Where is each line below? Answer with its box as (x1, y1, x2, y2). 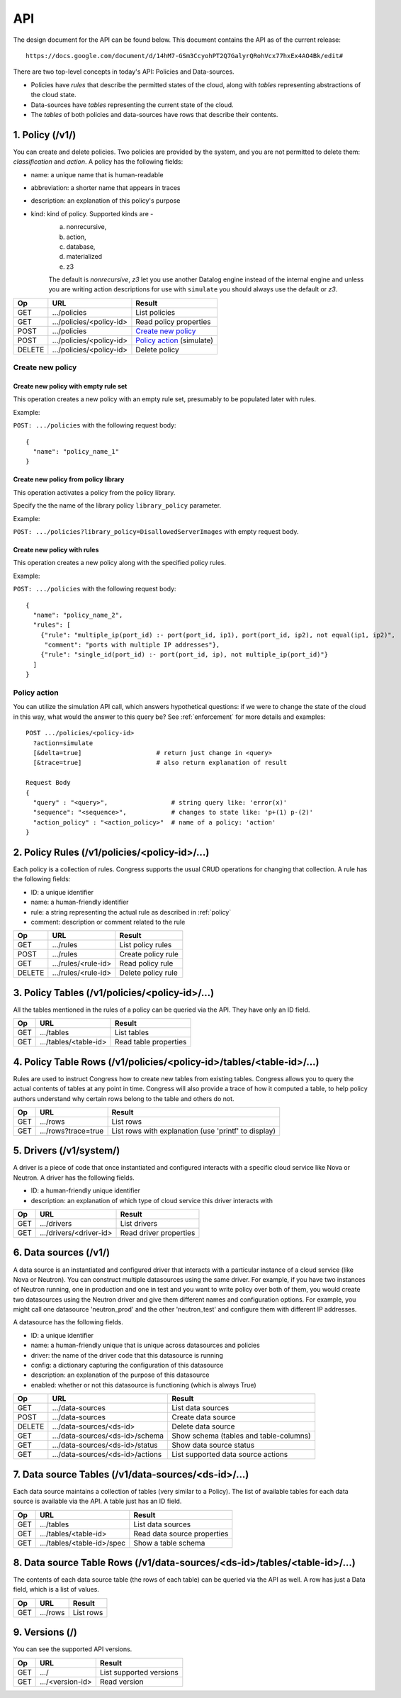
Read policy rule (119, 959, 174, 968)
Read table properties (114, 1037, 187, 1047)
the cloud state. (30, 91, 77, 99)
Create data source (171, 1412, 237, 1422)
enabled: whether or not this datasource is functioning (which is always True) (30, 1380, 256, 1389)
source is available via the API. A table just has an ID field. (13, 1497, 182, 1506)
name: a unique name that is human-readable (30, 170, 164, 179)
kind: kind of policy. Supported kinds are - (30, 209, 154, 218)
